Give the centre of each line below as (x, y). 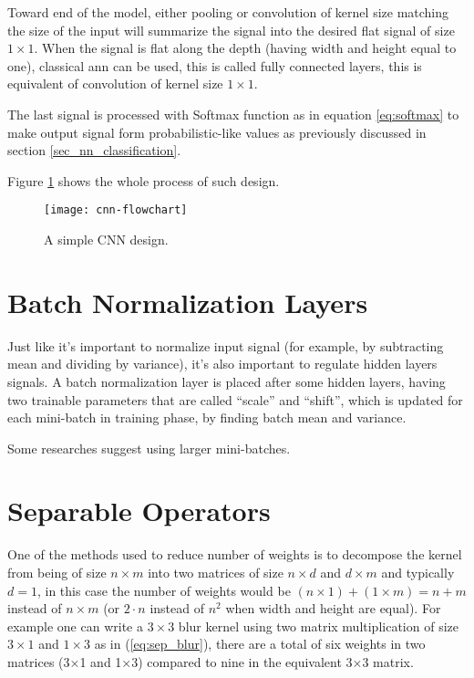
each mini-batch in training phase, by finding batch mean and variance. (207, 417)
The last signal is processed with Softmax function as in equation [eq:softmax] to (233, 114)
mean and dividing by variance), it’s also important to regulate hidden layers (222, 364)
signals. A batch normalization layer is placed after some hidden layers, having (227, 381)
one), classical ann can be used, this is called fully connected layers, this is (215, 65)
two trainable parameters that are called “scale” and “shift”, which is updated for (235, 399)
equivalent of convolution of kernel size (115, 83)
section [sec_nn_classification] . (94, 150)
